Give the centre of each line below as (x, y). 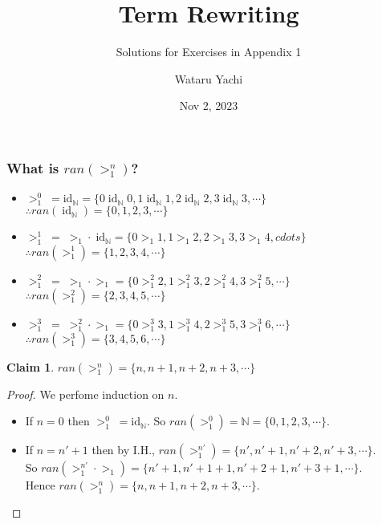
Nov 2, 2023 (209, 106)
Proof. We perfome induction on (85, 394)
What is (33, 167)
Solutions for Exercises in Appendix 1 (209, 52)
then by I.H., (123, 450)
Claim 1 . (30, 366)
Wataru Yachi (209, 78)
